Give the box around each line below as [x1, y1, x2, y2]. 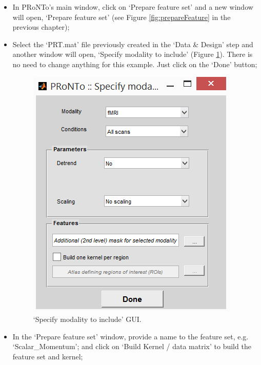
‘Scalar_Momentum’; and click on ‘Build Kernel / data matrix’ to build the [12, 341, 251, 352]
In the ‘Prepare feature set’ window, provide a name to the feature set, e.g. [12, 331, 249, 341]
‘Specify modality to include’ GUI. [33, 314, 142, 325]
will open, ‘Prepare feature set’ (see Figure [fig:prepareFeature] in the [12, 11, 231, 22]
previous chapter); [12, 22, 70, 32]
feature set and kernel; [12, 351, 83, 361]
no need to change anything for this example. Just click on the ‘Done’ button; [12, 58, 257, 69]
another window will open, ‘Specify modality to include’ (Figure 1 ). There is [12, 49, 253, 59]
